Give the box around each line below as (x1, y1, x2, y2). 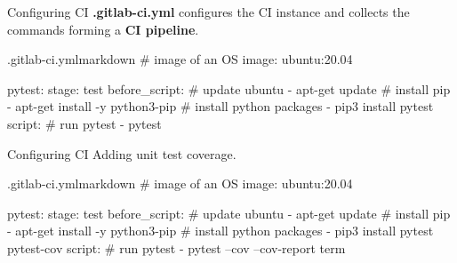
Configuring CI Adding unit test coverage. (7, 144, 237, 163)
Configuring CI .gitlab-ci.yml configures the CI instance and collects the (7, 3, 410, 20)
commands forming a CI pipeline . (7, 20, 199, 38)
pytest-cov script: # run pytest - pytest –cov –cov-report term (7, 238, 346, 257)
